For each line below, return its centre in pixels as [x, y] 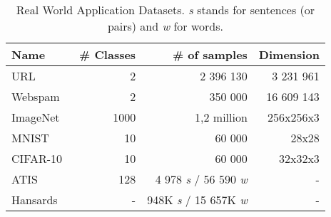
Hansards [35, 200]
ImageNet [36, 117]
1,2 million [221, 117]
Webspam [36, 96]
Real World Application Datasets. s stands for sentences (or [165, 10]
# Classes [108, 54]
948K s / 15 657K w [197, 200]
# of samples [210, 54]
